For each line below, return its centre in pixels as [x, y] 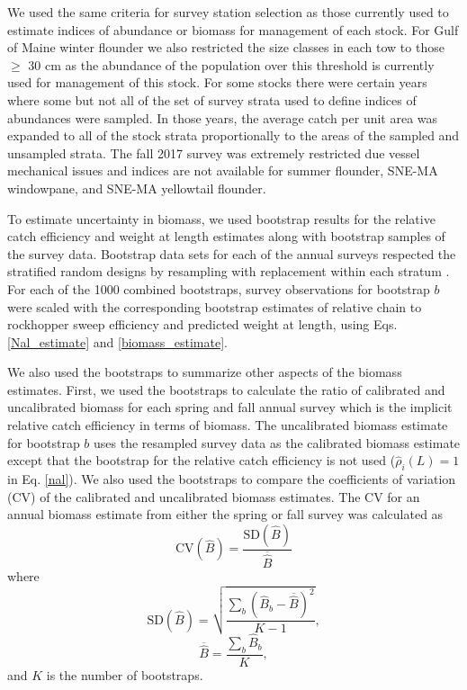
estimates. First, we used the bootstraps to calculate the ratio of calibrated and [226, 389]
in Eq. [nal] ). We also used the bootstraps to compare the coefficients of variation [232, 479]
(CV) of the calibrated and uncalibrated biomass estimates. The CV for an [214, 496]
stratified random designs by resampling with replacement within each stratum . [229, 271]
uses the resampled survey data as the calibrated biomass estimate [277, 442]
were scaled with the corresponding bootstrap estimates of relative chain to [215, 306]
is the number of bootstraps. [125, 674]
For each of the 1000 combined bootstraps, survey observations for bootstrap [219, 288]
